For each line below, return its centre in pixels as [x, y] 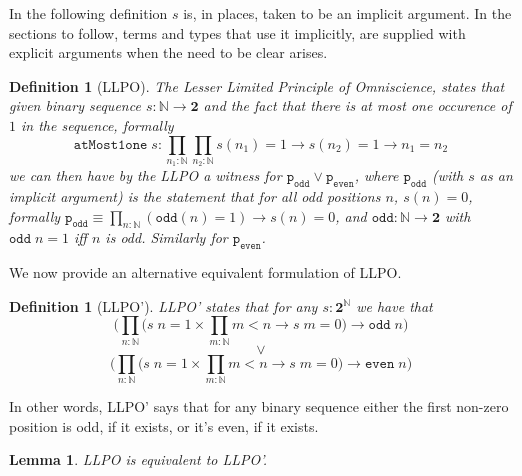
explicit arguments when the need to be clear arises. [168, 52]
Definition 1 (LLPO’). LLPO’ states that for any [163, 305]
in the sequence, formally [97, 124]
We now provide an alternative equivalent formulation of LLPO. [205, 272]
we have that [394, 305]
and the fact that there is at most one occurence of [357, 105]
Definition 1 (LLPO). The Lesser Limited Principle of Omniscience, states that [257, 85]
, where [376, 175]
